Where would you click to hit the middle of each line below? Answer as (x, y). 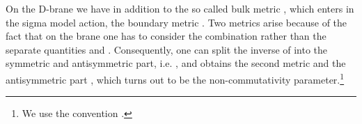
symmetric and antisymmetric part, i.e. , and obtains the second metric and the (176, 63)
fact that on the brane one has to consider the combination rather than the (166, 36)
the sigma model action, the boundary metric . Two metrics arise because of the (176, 22)
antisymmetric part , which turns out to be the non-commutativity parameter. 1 (175, 78)
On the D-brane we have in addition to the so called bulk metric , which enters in (180, 8)
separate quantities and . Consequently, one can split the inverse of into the (167, 49)
